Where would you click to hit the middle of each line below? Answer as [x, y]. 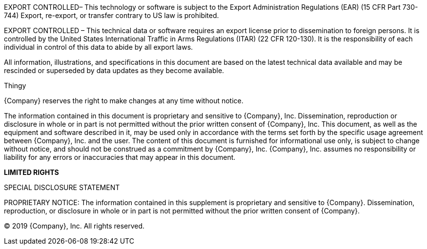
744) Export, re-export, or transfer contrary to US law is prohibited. [112, 15]
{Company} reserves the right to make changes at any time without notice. [124, 101]
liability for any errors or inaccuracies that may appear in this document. [120, 157]
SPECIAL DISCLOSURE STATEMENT [62, 187]
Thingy [15, 86]
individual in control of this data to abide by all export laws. [99, 47]
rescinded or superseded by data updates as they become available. [114, 70]
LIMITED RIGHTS [31, 172]
